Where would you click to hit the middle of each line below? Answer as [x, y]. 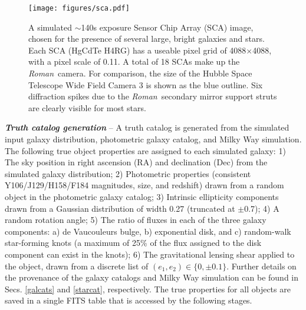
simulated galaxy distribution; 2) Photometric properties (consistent [128, 173]
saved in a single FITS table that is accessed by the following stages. [129, 300]
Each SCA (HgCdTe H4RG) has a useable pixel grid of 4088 [137, 50]
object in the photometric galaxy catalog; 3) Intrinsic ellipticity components [142, 196]
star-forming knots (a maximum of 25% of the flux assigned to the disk [133, 243]
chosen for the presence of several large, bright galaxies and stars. [147, 39]
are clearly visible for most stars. [87, 107]
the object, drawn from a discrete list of [77, 266]
